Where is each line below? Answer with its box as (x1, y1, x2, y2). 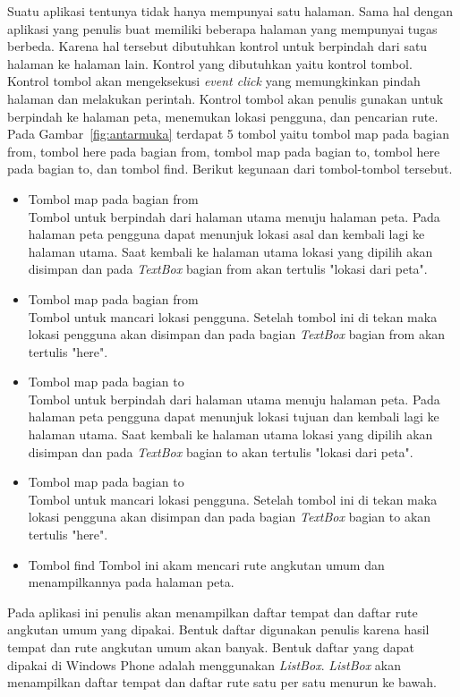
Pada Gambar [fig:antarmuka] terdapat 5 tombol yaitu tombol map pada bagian (7, 124, 449, 143)
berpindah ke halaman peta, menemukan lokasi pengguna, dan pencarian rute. (7, 106, 439, 125)
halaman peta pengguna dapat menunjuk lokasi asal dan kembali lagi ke (28, 225, 425, 243)
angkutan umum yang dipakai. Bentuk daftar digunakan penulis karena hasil (7, 620, 430, 639)
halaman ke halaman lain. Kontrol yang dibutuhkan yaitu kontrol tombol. (7, 54, 413, 72)
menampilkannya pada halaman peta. (28, 573, 234, 591)
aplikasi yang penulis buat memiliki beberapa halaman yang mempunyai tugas (7, 19, 438, 38)
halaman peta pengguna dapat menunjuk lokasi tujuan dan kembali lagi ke (28, 407, 439, 426)
